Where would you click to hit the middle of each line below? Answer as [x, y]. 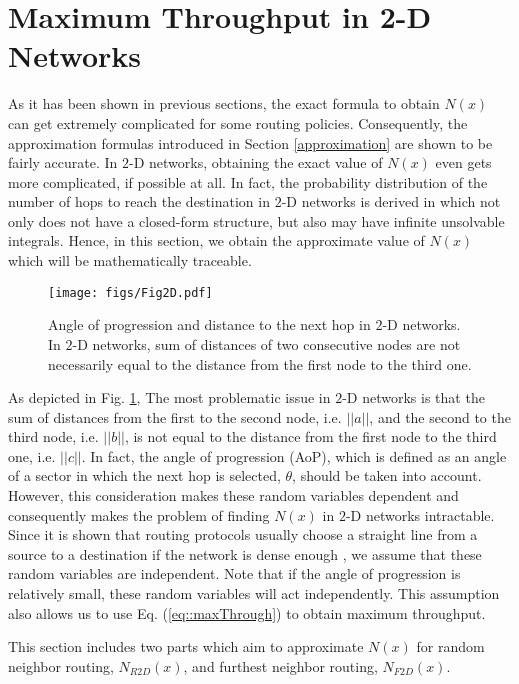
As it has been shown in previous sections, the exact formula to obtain [224, 103]
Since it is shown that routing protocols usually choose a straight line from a [243, 534]
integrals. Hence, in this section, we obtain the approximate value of [216, 240]
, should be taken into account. [387, 475]
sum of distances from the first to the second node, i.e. [175, 416]
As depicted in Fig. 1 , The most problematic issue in [169, 397]
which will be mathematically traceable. [130, 260]
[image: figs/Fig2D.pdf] [130, 292]
